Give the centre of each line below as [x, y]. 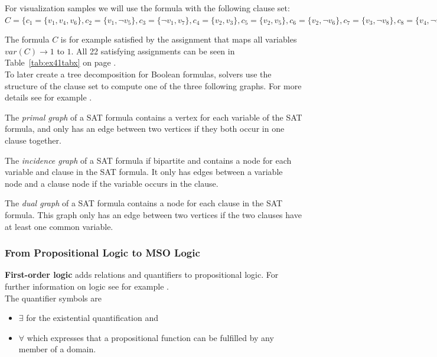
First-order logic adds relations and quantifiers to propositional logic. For [142, 275]
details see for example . [48, 97]
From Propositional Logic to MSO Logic [102, 253]
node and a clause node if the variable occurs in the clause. [112, 183]
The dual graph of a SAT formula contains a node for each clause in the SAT [144, 203]
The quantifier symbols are [53, 298]
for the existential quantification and [92, 318]
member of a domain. [57, 349]
